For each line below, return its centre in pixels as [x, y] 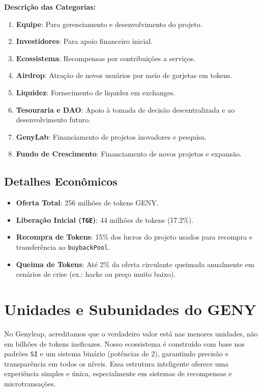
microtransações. [30, 383]
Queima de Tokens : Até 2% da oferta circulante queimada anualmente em [135, 264]
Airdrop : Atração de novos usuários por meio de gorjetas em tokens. [124, 75]
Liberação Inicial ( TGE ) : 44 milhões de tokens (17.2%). [105, 219]
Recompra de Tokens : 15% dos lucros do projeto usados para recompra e [134, 237]
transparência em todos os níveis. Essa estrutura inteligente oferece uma [117, 363]
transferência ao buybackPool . [63, 246]
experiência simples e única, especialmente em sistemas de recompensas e [118, 373]
